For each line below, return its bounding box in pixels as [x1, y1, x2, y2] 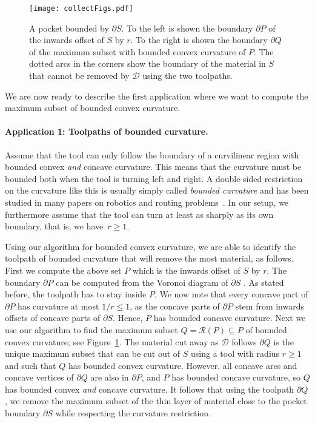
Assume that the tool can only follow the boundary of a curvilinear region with [5, 148, 299, 161]
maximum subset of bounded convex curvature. [5, 101, 181, 114]
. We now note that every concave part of [154, 288, 308, 300]
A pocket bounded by [29, 21, 109, 34]
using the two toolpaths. [142, 69, 233, 82]
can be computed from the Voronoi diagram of [56, 276, 228, 288]
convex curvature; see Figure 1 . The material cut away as [5, 335, 219, 348]
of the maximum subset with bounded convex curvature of [29, 45, 246, 58]
